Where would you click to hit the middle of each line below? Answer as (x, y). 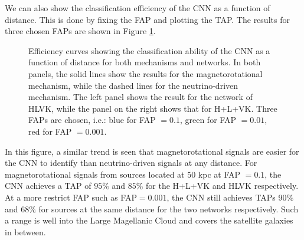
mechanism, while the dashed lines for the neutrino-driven (133, 85)
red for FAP (50, 131)
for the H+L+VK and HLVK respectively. (222, 186)
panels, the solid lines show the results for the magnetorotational (146, 73)
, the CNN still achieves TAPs (221, 197)
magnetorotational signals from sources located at (95, 174)
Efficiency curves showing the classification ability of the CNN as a (149, 50)
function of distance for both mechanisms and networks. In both (145, 62)
